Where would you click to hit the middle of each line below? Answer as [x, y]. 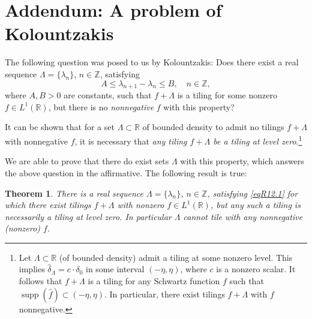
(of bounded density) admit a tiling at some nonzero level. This [176, 257]
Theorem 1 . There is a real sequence [74, 193]
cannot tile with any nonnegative [243, 216]
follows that [40, 281]
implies [32, 269]
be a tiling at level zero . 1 [258, 140]
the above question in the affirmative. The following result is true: [126, 172]
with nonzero [141, 205]
